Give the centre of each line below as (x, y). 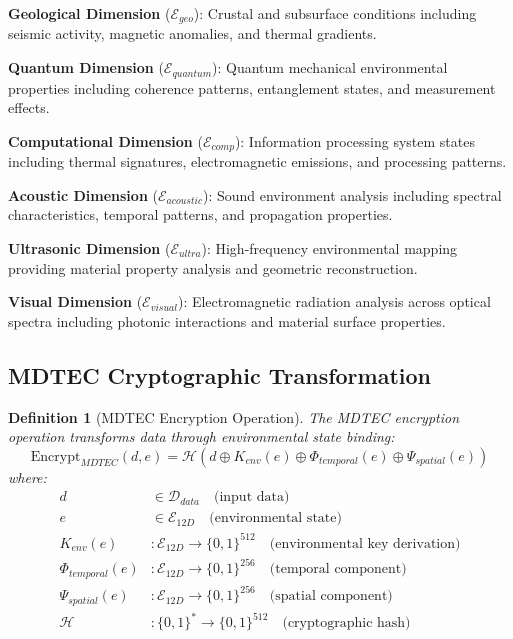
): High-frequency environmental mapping (329, 247)
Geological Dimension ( (89, 13)
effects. (29, 107)
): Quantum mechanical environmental (330, 67)
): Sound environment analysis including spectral (352, 194)
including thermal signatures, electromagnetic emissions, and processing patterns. (257, 161)
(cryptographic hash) (346, 623)
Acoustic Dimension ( (83, 194)
